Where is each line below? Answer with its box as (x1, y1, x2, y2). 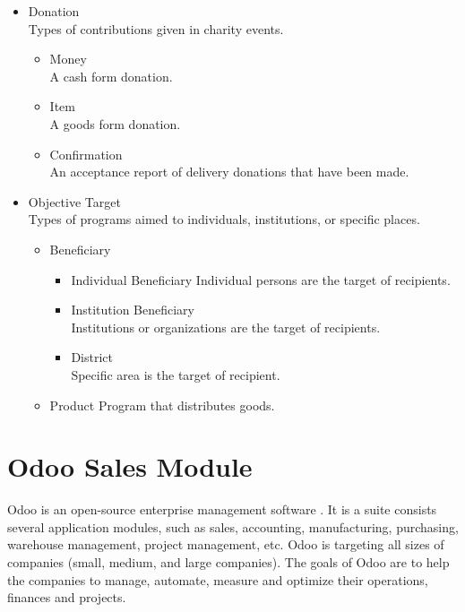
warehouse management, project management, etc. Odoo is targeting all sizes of (7, 535, 444, 554)
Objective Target (28, 192, 121, 211)
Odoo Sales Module (7, 448, 253, 485)
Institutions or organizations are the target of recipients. (71, 317, 381, 336)
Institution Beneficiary (71, 300, 194, 319)
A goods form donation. (49, 114, 181, 133)
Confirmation (49, 144, 123, 163)
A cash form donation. (49, 66, 173, 85)
